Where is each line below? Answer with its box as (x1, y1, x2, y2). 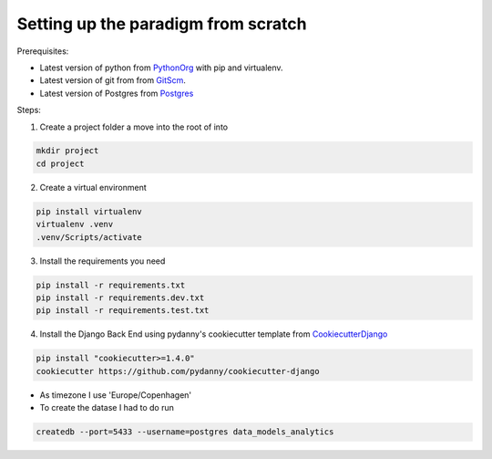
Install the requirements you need (39, 256, 166, 266)
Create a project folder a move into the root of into (39, 121, 228, 132)
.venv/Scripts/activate (36, 232, 143, 242)
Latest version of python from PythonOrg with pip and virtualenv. (39, 62, 283, 73)
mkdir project (36, 146, 99, 156)
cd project (36, 158, 85, 169)
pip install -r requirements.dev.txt (36, 292, 205, 303)
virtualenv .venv (36, 219, 114, 230)
